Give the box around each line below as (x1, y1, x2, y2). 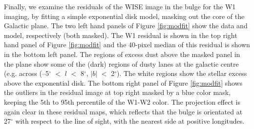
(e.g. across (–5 (4, 68, 49, 78)
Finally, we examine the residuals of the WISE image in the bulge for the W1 (4, 1, 236, 11)
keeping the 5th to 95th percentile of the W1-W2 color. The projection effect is (4, 96, 240, 107)
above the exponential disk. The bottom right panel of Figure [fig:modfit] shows (4, 77, 243, 88)
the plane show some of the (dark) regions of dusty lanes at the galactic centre (4, 58, 239, 69)
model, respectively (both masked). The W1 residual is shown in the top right (4, 30, 237, 40)
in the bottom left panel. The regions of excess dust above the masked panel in (4, 49, 240, 59)
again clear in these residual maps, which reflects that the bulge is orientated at (4, 106, 243, 116)
